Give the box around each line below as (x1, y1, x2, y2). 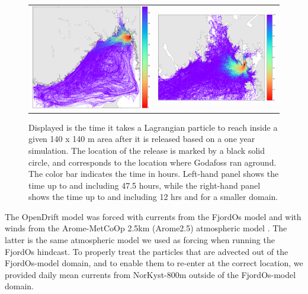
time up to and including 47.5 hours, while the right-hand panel (28, 179, 261, 191)
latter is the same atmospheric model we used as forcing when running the (5, 234, 275, 246)
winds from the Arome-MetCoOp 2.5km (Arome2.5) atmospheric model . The (5, 222, 287, 234)
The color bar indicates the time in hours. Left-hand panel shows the (28, 167, 279, 180)
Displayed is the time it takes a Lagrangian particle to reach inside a (28, 121, 278, 133)
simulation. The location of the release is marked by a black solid (28, 144, 265, 156)
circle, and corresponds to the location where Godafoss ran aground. (28, 156, 277, 168)
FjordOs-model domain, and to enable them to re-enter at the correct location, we (5, 257, 303, 269)
